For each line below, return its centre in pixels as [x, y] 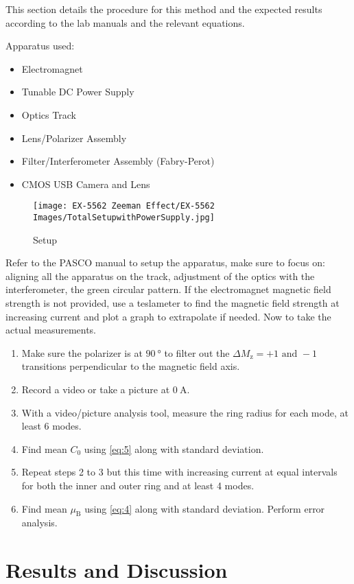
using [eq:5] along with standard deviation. [174, 448]
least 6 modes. [51, 426]
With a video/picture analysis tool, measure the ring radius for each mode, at [185, 412]
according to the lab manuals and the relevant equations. [125, 22]
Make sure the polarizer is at [82, 352]
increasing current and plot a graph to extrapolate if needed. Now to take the [168, 316]
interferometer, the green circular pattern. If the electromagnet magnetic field [168, 289]
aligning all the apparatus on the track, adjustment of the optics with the [160, 276]
